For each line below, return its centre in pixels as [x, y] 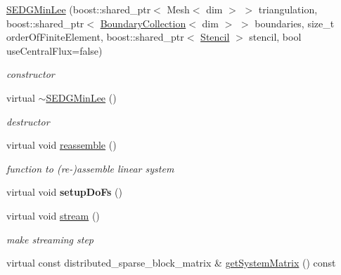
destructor [28, 121]
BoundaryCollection [143, 23]
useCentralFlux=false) [54, 50]
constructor [31, 74]
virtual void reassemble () [62, 145]
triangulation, [288, 9]
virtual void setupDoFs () [64, 192]
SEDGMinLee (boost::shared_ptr [79, 9]
